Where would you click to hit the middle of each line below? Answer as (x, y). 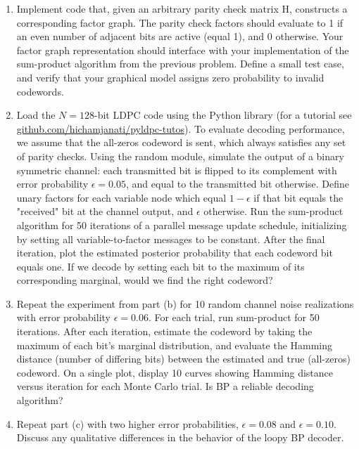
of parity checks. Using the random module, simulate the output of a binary (180, 156)
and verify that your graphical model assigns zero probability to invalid (170, 77)
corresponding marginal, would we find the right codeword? (145, 280)
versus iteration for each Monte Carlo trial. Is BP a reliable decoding (165, 386)
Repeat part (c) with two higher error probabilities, (127, 423)
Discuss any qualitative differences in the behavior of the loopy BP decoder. (180, 437)
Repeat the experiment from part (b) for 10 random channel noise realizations (185, 303)
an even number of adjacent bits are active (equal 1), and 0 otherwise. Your (180, 36)
